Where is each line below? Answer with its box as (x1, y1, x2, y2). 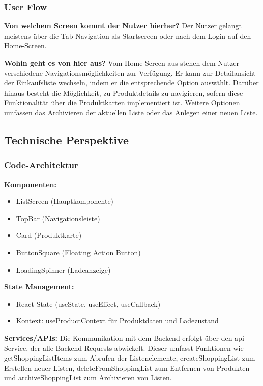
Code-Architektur (4, 159, 78, 171)
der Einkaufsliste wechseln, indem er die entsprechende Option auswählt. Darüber (4, 77, 259, 88)
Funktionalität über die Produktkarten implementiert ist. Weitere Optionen (4, 97, 240, 108)
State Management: (4, 281, 74, 292)
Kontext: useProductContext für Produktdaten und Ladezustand (16, 315, 219, 326)
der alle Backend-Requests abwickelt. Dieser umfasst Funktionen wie (30, 342, 244, 353)
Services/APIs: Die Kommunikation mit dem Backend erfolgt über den (4, 332, 232, 343)
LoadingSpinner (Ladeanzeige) (16, 264, 111, 275)
